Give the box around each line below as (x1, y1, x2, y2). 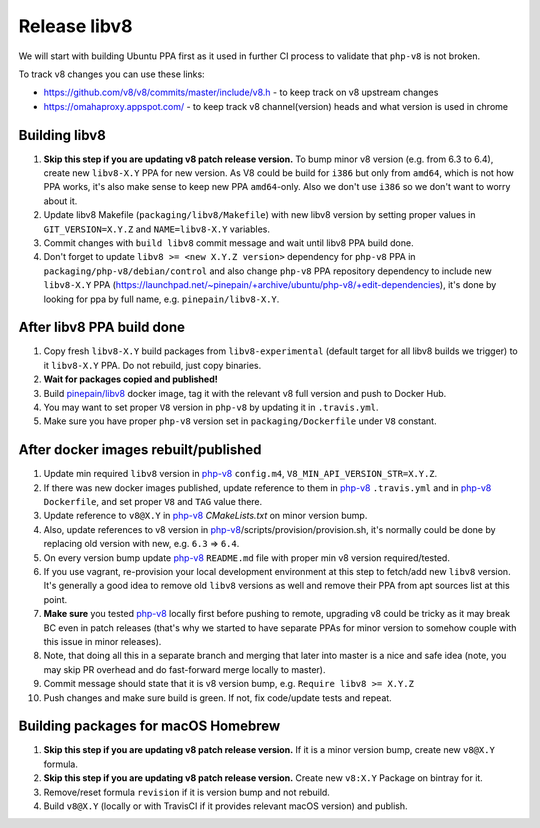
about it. (43, 195, 78, 207)
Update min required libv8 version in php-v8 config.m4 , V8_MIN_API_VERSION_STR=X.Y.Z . (43, 468, 438, 480)
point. (43, 593, 68, 605)
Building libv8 (18, 126, 107, 144)
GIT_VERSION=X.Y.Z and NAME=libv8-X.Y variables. (43, 223, 270, 235)
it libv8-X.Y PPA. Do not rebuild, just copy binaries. (43, 359, 262, 371)
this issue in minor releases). (43, 635, 162, 647)
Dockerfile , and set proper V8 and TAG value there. (43, 496, 263, 508)
